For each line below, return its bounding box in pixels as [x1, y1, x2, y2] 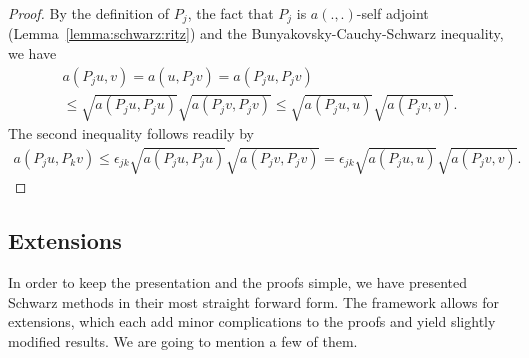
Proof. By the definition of [8, 3, 170, 23]
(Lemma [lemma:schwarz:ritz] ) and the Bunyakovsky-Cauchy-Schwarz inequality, [8, 23, 504, 44]
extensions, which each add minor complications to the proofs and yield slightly [8, 311, 496, 332]
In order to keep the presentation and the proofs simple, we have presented [8, 272, 467, 293]
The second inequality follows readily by [8, 123, 254, 144]
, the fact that [187, 3, 274, 23]
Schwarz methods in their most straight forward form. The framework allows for [8, 291, 500, 312]
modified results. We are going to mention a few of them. [8, 331, 358, 351]
